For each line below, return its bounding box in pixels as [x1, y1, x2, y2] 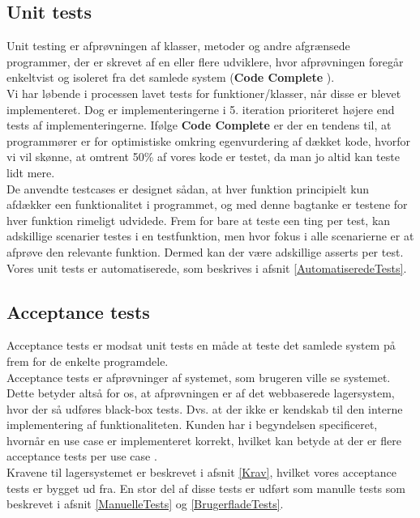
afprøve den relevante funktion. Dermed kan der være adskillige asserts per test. [6, 243, 404, 260]
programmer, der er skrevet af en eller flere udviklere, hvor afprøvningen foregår [6, 53, 404, 70]
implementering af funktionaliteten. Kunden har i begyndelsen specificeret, [6, 416, 378, 433]
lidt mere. [6, 163, 55, 180]
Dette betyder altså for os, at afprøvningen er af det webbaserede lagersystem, [6, 384, 395, 401]
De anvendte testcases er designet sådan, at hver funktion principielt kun [6, 180, 370, 197]
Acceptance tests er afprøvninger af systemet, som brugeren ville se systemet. [6, 368, 391, 385]
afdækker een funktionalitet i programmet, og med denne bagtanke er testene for [6, 196, 408, 213]
